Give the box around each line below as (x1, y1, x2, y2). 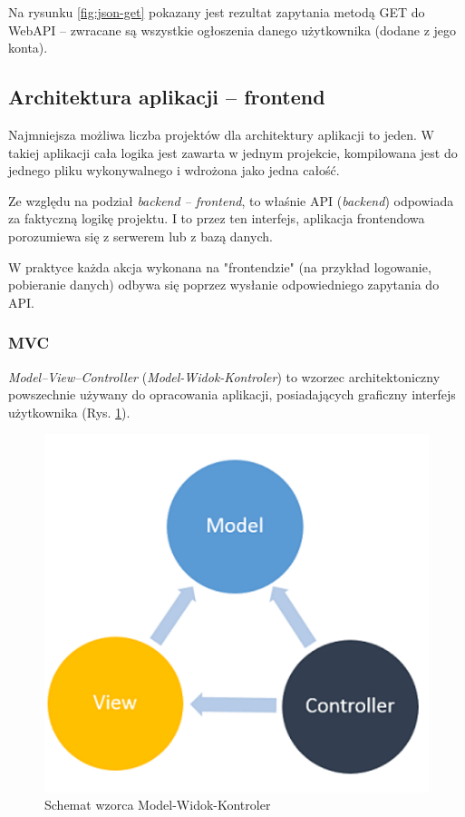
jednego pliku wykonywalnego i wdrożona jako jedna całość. (8, 161, 340, 180)
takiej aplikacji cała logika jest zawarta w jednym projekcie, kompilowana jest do (8, 143, 458, 162)
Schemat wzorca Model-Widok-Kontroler (44, 795, 271, 814)
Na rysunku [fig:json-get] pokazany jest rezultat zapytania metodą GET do (8, 3, 425, 21)
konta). (8, 38, 48, 57)
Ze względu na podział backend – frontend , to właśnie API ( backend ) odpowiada (8, 191, 454, 210)
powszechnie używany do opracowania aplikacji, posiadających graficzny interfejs (8, 385, 456, 404)
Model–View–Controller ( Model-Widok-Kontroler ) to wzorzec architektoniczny (8, 367, 441, 386)
